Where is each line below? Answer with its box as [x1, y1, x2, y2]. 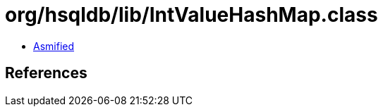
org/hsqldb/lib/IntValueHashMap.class [5, 3, 378, 27]
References [5, 64, 87, 82]
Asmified [33, 39, 75, 52]
